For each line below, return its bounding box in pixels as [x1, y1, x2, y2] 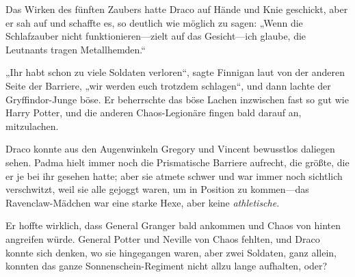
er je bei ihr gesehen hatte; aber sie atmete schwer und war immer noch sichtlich [5, 168, 343, 183]
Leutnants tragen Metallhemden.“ [5, 42, 146, 56]
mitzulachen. [5, 118, 59, 133]
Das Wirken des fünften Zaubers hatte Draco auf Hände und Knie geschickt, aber [5, 2, 348, 16]
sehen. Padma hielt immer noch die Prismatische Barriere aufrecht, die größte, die [5, 155, 350, 169]
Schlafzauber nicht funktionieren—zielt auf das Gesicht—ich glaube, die [5, 29, 306, 43]
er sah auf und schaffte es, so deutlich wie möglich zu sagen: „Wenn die [5, 15, 303, 29]
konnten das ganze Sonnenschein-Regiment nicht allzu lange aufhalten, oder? [5, 259, 328, 273]
